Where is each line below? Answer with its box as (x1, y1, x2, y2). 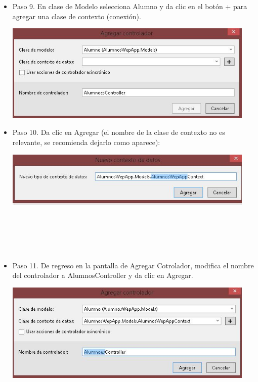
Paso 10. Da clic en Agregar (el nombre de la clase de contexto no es (12, 127, 225, 137)
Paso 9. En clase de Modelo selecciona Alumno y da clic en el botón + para (12, 1, 247, 11)
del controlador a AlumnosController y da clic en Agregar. (12, 270, 193, 280)
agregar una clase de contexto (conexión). (12, 11, 141, 21)
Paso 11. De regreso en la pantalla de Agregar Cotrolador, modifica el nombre (12, 260, 254, 270)
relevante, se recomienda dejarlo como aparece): (12, 136, 160, 147)
